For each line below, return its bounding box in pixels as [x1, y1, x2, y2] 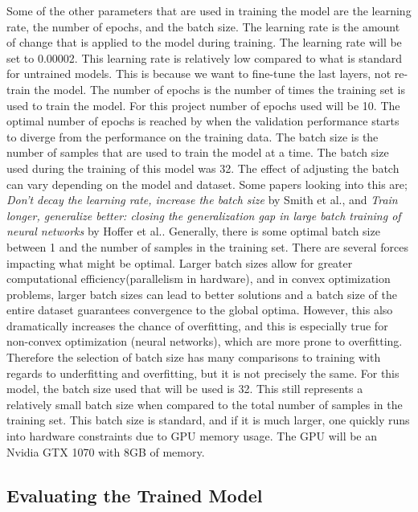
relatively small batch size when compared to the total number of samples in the [6, 395, 403, 412]
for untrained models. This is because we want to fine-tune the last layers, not [6, 65, 391, 82]
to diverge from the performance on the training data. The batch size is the [6, 128, 379, 145]
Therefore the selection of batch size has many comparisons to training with [6, 349, 381, 366]
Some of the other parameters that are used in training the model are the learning [6, 2, 412, 18]
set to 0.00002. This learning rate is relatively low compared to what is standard [6, 49, 403, 66]
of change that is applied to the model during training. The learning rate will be [6, 34, 402, 51]
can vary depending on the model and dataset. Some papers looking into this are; [6, 175, 408, 192]
